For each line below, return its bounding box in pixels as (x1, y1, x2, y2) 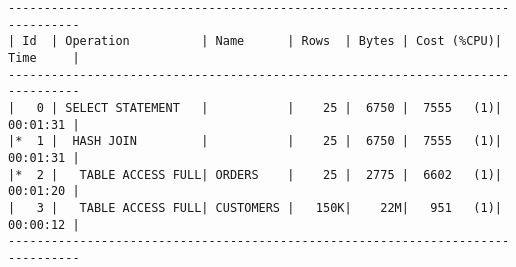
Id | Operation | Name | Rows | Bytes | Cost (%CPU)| (22, 34, 502, 49)
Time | (8, 50, 80, 65)
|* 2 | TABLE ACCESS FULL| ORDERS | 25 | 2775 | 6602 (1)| (8, 167, 502, 182)
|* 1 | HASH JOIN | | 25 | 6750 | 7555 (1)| (8, 134, 502, 149)
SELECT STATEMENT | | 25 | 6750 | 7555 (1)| (65, 100, 502, 115)
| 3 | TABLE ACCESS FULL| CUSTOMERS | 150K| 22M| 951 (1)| (8, 200, 502, 215)
